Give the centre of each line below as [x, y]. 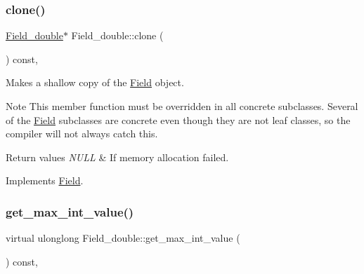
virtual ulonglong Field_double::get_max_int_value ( [123, 238]
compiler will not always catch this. [82, 133]
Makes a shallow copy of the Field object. [95, 82]
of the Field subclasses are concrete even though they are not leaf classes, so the [178, 119]
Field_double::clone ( [117, 35]
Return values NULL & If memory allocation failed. [117, 157]
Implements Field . [45, 180]
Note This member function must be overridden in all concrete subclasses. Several [182, 106]
